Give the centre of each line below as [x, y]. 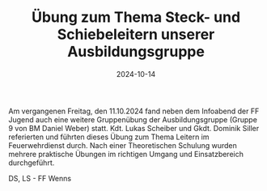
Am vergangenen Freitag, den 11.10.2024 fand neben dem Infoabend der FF [134, 111]
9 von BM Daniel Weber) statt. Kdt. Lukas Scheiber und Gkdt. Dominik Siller [134, 128]
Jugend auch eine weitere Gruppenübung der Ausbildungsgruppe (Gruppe [133, 119]
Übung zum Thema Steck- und [136, 17]
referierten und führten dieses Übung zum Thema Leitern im [109, 137]
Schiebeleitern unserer [136, 34]
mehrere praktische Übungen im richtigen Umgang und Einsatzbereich [126, 154]
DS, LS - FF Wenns [40, 178]
